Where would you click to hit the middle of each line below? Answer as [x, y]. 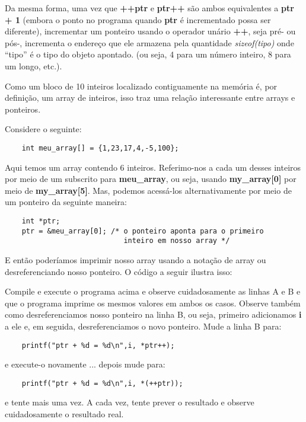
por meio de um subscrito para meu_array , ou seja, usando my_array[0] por [151, 179]
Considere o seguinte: [43, 129]
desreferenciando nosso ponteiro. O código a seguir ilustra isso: [119, 271]
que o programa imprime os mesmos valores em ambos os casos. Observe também [153, 303]
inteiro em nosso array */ [177, 241]
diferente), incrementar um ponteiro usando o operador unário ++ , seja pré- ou [150, 31]
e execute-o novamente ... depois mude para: [85, 364]
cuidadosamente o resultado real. [64, 414]
